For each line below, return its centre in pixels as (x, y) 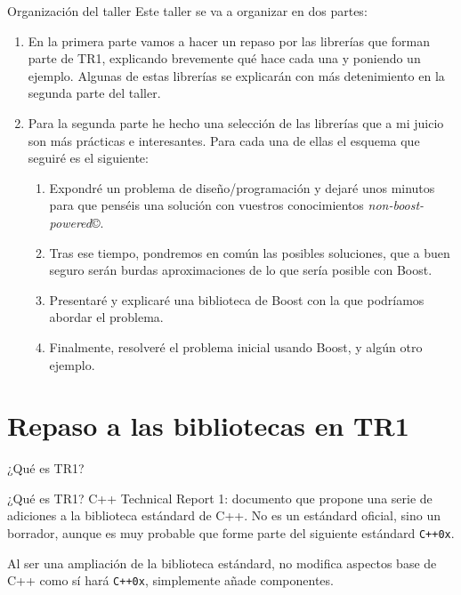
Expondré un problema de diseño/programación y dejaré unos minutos (242, 187)
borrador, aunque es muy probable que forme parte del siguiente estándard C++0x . (231, 533)
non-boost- (396, 205)
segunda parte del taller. (94, 93)
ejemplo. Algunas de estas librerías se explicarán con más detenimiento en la (236, 75)
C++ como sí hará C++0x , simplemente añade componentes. (170, 580)
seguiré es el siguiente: (88, 158)
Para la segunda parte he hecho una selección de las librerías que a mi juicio (236, 122)
